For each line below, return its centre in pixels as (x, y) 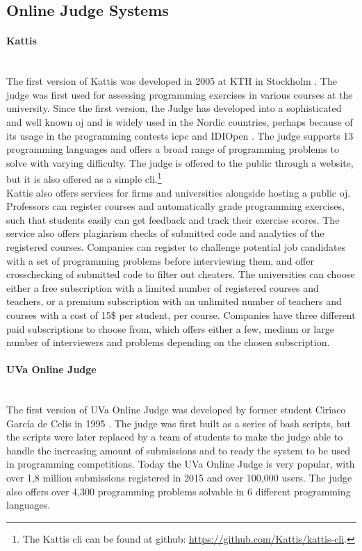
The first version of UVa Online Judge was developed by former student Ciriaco (176, 410)
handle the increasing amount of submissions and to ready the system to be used (178, 450)
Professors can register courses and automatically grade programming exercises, (175, 206)
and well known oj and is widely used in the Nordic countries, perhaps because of (180, 121)
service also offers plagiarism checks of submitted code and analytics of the (165, 233)
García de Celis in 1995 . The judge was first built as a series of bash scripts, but (179, 423)
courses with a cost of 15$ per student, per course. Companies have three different (181, 314)
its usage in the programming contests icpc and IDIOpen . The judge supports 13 (180, 135)
